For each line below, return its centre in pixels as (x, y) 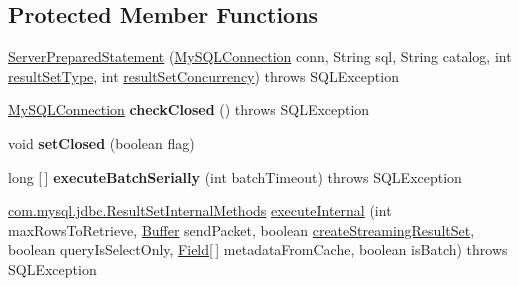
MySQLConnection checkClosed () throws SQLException (189, 109)
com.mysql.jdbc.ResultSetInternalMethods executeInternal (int (200, 210)
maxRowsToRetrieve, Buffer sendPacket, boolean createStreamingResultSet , (241, 229)
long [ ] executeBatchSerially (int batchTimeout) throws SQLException (235, 176)
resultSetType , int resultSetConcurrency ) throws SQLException (203, 75)
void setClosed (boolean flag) (101, 142)
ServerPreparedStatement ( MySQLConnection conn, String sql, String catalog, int (260, 56)
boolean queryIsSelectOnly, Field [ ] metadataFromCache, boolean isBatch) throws (258, 249)
